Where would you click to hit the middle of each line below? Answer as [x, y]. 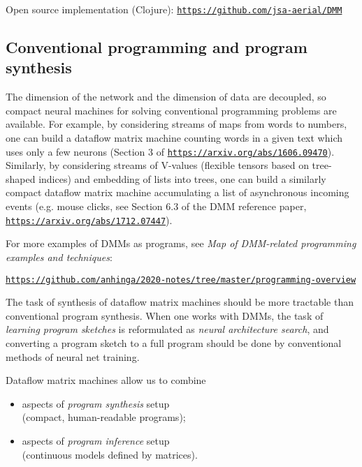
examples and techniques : [59, 257]
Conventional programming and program [157, 47]
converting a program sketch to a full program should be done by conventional [174, 342]
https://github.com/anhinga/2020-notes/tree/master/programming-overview [181, 280]
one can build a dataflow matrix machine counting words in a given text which [174, 138]
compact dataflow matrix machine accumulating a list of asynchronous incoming [178, 192]
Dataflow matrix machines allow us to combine [106, 380]
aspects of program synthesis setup [96, 403]
